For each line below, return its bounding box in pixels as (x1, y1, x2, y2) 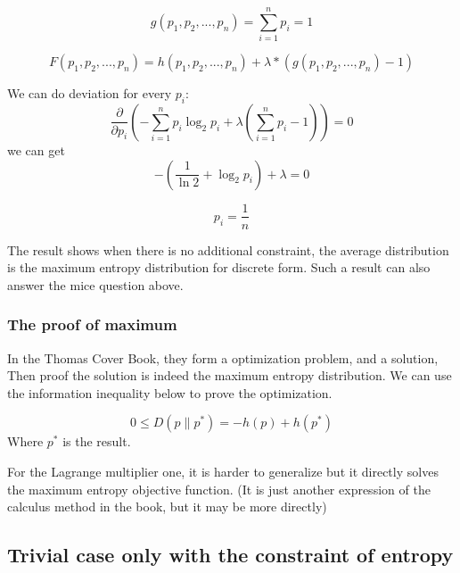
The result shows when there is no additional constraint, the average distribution (7, 240, 449, 259)
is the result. (62, 432, 131, 451)
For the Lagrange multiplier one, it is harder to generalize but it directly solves (7, 461, 439, 480)
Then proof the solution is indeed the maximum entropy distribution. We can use (7, 366, 452, 385)
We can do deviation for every (7, 84, 172, 103)
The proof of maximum (7, 313, 177, 336)
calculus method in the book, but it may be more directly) (7, 497, 327, 516)
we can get (7, 140, 65, 159)
